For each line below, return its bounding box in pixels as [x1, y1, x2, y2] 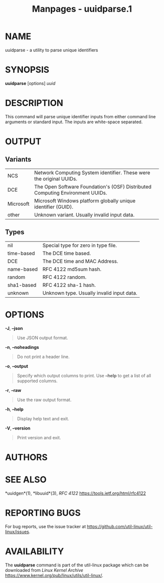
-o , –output [5, 363, 28, 369]
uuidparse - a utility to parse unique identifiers [5, 47, 99, 53]
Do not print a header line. [17, 353, 70, 360]
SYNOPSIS [5, 65, 50, 75]
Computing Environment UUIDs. [34, 189, 107, 196]
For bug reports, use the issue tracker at [5, 523, 86, 529]
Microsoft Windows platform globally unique [34, 197, 136, 204]
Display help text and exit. [17, 415, 69, 421]
